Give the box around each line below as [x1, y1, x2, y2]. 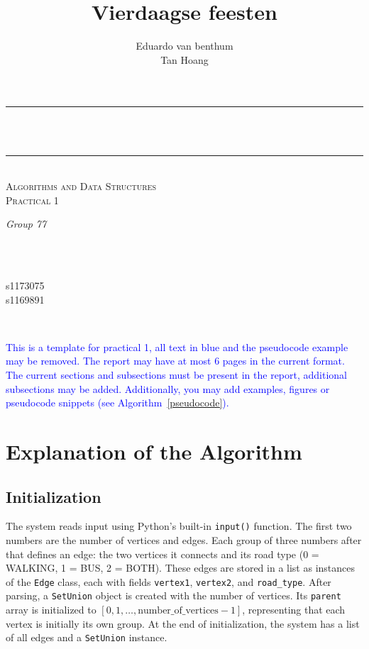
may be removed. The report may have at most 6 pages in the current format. [6, 353, 345, 368]
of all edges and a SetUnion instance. [6, 630, 167, 645]
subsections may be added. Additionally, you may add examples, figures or [6, 381, 330, 396]
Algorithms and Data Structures [6, 179, 156, 194]
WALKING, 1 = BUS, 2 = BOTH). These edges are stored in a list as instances [6, 560, 355, 575]
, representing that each [242, 602, 346, 617]
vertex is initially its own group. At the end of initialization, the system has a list [6, 616, 360, 631]
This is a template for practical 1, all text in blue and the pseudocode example [6, 339, 348, 354]
